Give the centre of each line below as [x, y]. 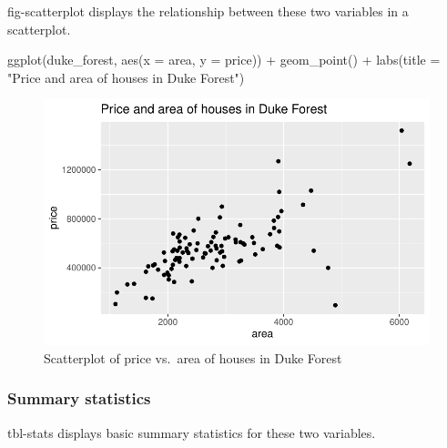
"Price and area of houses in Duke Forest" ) [126, 77]
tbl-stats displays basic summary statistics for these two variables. [192, 432]
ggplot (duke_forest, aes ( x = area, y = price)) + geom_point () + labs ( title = [224, 60]
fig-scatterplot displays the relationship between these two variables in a [208, 11]
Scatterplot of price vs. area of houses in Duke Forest [193, 357]
